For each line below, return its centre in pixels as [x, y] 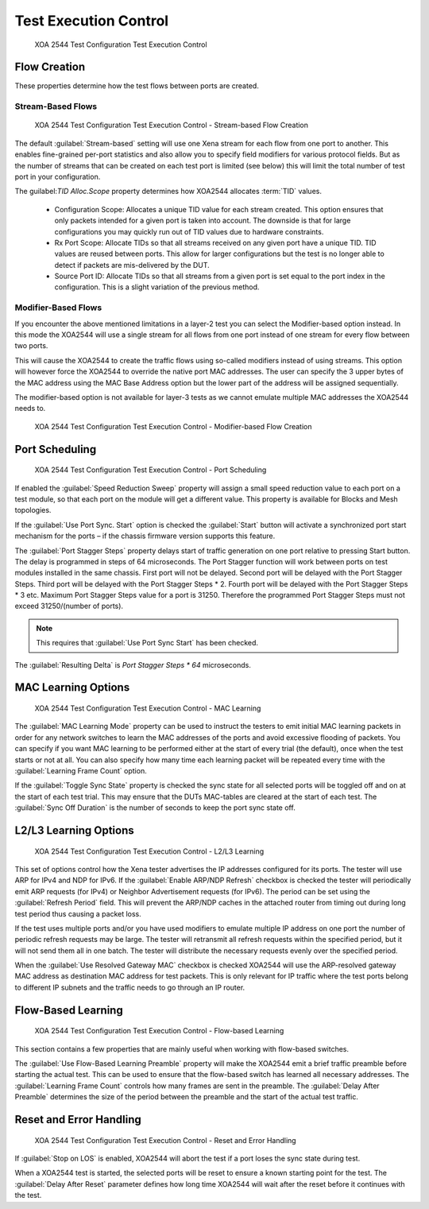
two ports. [31, 346]
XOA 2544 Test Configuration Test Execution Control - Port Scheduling [151, 470]
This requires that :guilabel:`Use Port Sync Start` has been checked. [147, 643]
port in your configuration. [58, 176]
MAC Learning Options [72, 688]
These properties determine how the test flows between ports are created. [137, 86]
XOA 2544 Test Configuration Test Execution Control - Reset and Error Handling [166, 1140]
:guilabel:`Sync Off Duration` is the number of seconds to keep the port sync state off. [155, 808]
